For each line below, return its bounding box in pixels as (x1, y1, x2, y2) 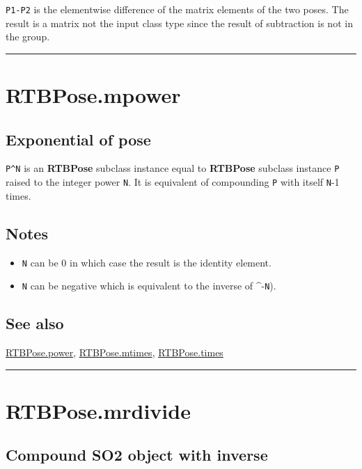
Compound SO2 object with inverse (6, 444, 268, 466)
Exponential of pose (6, 128, 151, 150)
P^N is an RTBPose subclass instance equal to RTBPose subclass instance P (6, 161, 340, 175)
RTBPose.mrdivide (6, 396, 191, 424)
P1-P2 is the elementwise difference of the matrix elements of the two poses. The (6, 2, 349, 16)
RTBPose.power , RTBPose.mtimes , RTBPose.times (6, 345, 223, 360)
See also (6, 312, 64, 334)
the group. (6, 29, 50, 44)
